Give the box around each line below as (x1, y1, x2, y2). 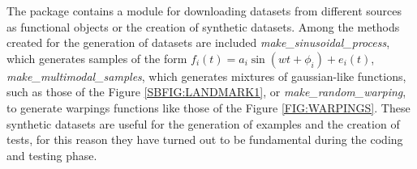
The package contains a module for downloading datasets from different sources (6, 2, 402, 19)
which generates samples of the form (6, 49, 187, 66)
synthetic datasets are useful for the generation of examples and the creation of (6, 115, 400, 132)
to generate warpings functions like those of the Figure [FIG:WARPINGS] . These (6, 99, 411, 116)
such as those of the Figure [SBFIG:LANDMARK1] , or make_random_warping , (6, 83, 406, 100)
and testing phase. (6, 146, 97, 163)
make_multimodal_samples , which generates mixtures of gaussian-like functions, (6, 67, 406, 84)
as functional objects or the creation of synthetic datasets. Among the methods (6, 18, 400, 35)
